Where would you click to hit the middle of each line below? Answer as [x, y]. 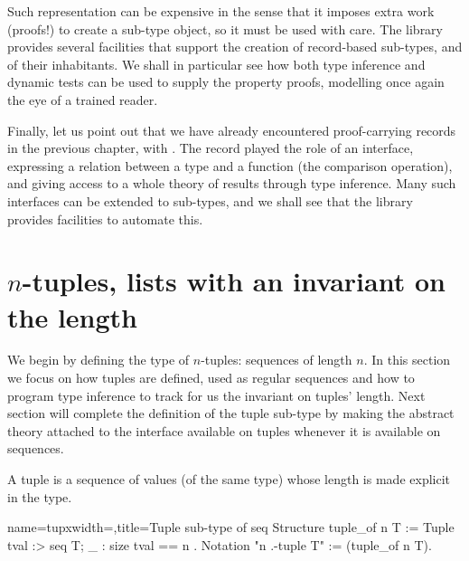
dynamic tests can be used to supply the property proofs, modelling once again [226, 82]
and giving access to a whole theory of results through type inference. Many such [232, 183]
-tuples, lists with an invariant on [234, 281]
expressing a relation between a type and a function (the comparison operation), [230, 165]
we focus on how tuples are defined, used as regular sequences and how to [211, 378]
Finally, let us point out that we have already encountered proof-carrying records [232, 130]
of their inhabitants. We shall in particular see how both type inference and [216, 64]
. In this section [407, 360]
